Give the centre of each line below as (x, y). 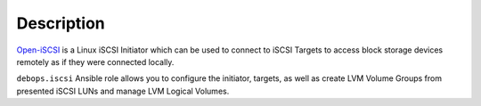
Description (61, 23)
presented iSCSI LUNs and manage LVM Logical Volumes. (123, 91)
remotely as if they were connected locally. (95, 61)
